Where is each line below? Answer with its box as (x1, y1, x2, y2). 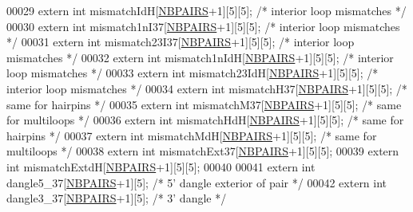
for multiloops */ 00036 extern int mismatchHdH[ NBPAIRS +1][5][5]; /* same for (6, 112, 404, 128)
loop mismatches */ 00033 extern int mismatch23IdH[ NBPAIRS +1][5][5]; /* (6, 65, 379, 81)
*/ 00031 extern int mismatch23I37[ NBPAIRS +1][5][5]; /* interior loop (6, 33, 355, 50)
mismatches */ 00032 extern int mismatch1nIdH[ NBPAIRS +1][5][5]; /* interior (6, 49, 394, 65)
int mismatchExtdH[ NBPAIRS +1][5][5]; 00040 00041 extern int (6, 158, 316, 175)
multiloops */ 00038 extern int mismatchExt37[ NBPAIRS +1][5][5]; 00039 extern (6, 143, 399, 159)
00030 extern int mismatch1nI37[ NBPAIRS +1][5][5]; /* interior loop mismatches (6, 18, 400, 34)
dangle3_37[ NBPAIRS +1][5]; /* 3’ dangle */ (6, 190, 227, 206)
